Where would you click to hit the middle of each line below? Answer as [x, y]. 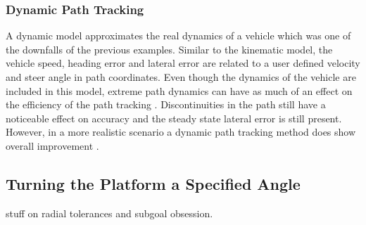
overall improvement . [52, 145]
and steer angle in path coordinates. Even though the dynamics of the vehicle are [181, 77]
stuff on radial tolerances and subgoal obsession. [109, 213]
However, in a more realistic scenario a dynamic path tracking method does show [181, 132]
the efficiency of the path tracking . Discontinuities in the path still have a [166, 104]
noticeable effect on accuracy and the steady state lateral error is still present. [174, 118]
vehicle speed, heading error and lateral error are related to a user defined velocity [183, 63]
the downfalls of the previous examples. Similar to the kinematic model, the [169, 49]
